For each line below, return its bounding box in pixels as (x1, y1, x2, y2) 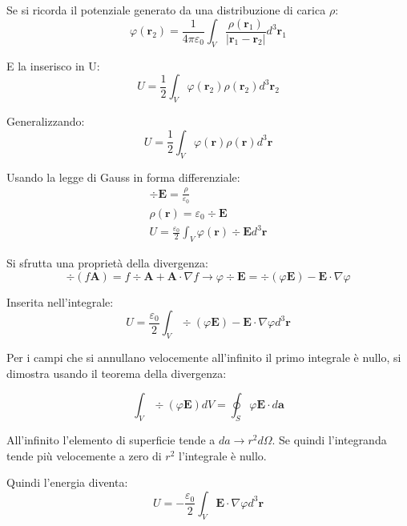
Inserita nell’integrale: (6, 293, 114, 310)
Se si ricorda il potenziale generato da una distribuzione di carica (6, 2, 326, 18)
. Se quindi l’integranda (272, 432, 387, 448)
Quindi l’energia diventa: (6, 474, 128, 491)
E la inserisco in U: (6, 57, 100, 74)
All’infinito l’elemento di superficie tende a (6, 432, 216, 448)
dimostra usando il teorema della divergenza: (6, 364, 227, 381)
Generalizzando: (6, 113, 85, 130)
